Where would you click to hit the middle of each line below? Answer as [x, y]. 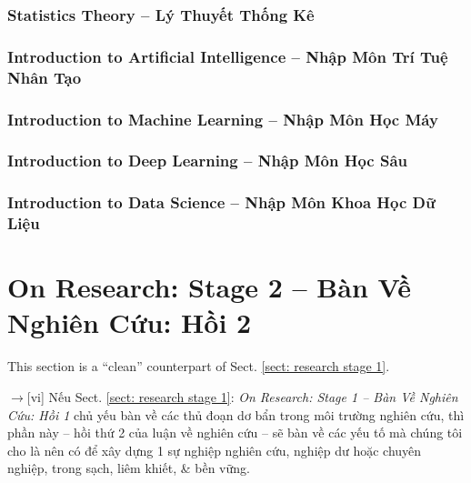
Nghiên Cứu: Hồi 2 [130, 322]
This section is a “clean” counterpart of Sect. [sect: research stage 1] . [199, 366]
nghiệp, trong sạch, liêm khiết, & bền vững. [129, 468]
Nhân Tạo [45, 77]
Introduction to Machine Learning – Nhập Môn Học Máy [223, 119]
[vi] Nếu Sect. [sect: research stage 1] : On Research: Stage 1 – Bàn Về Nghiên [242, 396]
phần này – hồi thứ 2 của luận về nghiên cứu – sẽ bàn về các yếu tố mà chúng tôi [235, 433]
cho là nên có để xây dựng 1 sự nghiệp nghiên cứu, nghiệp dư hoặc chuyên [215, 450]
